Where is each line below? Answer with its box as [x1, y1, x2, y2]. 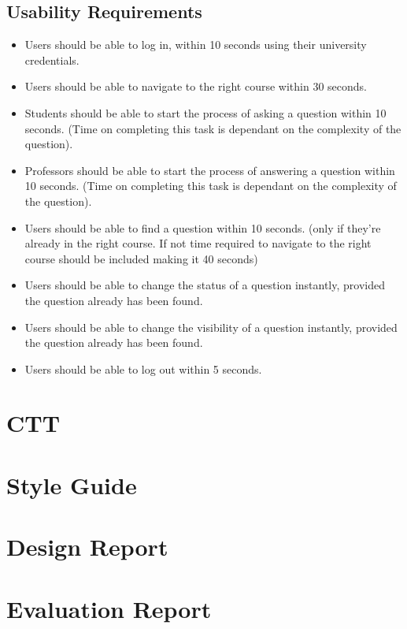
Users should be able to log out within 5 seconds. [24, 360, 262, 377]
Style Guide [6, 468, 137, 501]
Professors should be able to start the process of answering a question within [24, 162, 395, 178]
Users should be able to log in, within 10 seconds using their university [24, 36, 367, 53]
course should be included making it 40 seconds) [24, 250, 258, 266]
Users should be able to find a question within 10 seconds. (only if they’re [24, 219, 381, 236]
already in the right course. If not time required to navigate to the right [24, 235, 372, 251]
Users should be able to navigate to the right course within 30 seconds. [24, 78, 367, 95]
